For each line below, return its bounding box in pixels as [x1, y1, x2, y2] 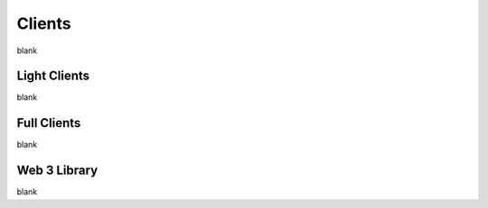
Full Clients [16, 115, 81, 131]
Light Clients [16, 68, 90, 84]
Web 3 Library [16, 163, 99, 178]
